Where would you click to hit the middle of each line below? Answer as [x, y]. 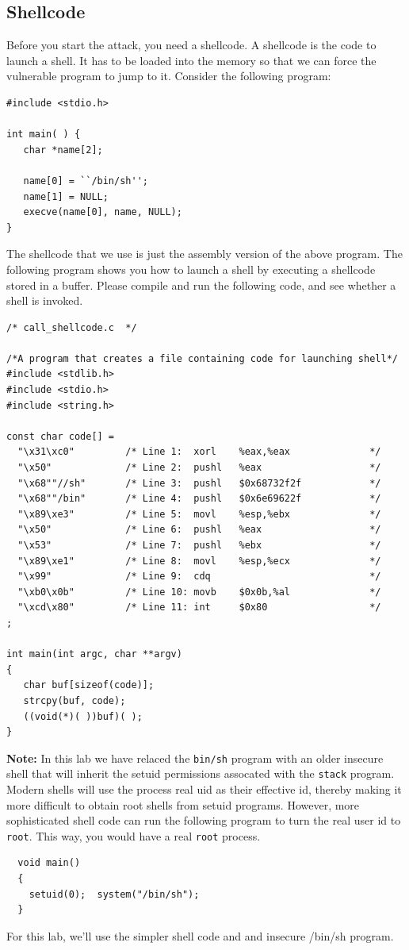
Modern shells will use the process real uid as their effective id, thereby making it [204, 789]
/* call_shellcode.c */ [72, 327]
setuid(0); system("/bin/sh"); [114, 894]
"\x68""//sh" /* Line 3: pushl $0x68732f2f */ [199, 483]
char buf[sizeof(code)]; [89, 685]
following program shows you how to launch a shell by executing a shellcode [191, 269]
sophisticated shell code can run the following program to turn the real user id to [204, 820]
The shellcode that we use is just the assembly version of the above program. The [204, 254]
